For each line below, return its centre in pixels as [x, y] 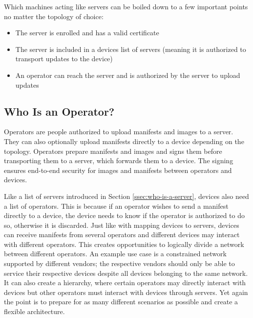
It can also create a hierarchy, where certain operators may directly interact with [125, 282]
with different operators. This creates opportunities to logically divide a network [124, 244]
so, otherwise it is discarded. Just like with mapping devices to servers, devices [122, 225]
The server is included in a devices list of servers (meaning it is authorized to [131, 49]
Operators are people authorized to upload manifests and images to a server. [119, 132]
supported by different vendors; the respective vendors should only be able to [119, 263]
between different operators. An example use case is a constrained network [115, 254]
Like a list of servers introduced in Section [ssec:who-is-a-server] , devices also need [126, 196]
